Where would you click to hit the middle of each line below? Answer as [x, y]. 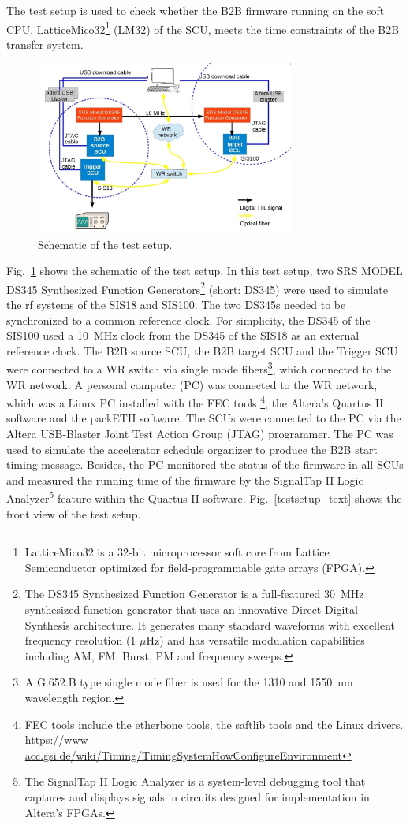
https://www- [58, 740]
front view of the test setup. [74, 513]
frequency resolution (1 [80, 640]
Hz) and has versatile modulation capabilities [255, 640]
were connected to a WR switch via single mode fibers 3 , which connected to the [199, 368]
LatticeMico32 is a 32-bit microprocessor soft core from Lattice [177, 552]
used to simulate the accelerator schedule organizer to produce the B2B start [192, 449]
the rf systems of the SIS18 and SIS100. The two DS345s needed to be [176, 304]
